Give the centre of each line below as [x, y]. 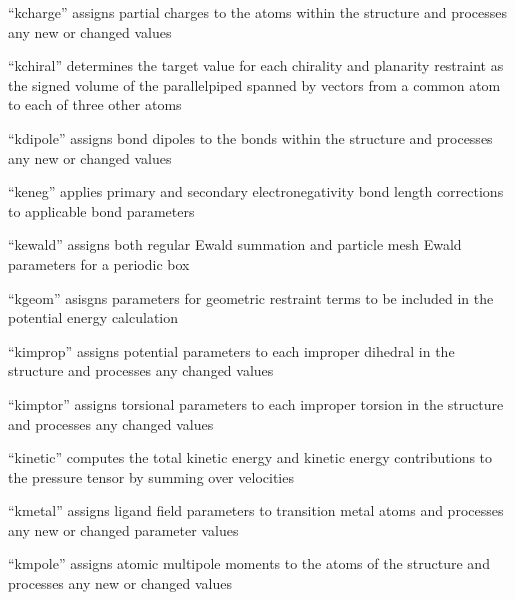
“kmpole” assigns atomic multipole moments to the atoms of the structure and [249, 563]
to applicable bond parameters [101, 210]
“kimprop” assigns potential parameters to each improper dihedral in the [231, 350]
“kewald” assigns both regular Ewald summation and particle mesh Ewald [235, 244]
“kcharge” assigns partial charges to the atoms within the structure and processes [258, 12]
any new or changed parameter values [123, 529]
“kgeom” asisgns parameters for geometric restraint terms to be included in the [251, 297]
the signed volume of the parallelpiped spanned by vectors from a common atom [254, 84]
